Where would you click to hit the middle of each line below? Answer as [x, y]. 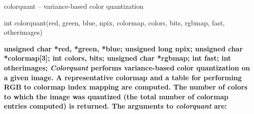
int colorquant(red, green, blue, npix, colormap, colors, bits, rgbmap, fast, [115, 22]
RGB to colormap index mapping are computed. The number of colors [126, 87]
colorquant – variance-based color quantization [74, 6]
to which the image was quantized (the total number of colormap [116, 96]
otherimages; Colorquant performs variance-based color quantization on [127, 67]
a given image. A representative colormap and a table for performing [123, 77]
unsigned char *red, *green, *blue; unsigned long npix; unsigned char [124, 48]
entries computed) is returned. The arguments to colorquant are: [115, 106]
